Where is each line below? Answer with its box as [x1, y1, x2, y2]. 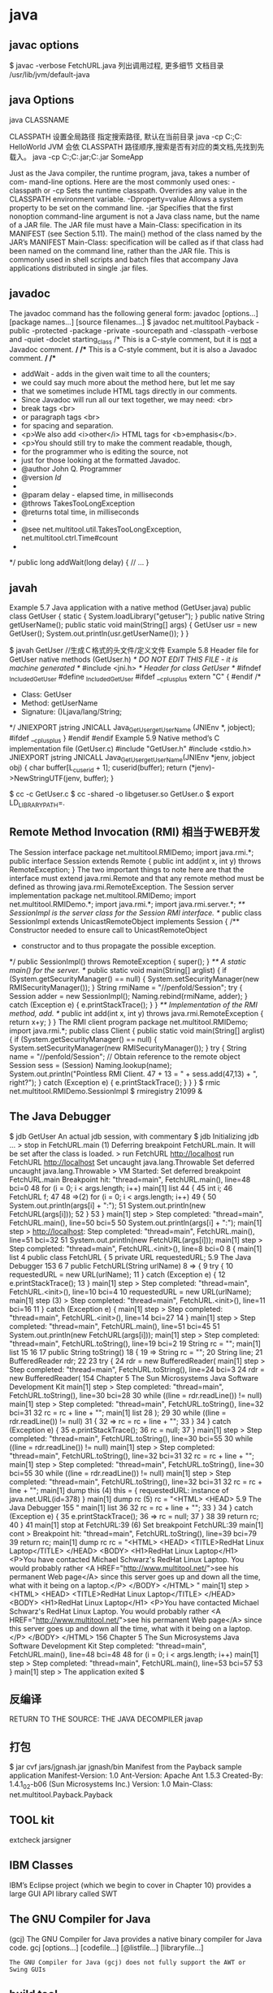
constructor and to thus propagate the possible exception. [20, 940, 216, 950]
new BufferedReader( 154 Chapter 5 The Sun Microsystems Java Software [9, 1373, 259, 1383]
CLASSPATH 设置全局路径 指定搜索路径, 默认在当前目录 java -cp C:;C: [9, 132, 242, 141]
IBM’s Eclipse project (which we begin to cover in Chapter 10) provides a [9, 1880, 252, 1890]
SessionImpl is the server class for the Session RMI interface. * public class [9, 908, 262, 918]
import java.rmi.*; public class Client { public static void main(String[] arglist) [9, 1026, 266, 1036]
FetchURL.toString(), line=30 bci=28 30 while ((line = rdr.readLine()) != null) [9, 1390, 262, 1400]
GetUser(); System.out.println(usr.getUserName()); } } [9, 628, 189, 639]
